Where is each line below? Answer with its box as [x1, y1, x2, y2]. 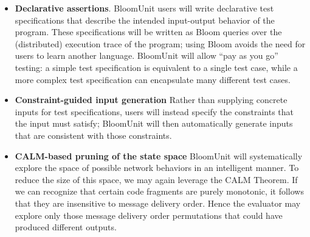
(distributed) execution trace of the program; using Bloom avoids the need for [15, 37, 306, 50]
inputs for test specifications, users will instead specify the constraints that [15, 105, 294, 118]
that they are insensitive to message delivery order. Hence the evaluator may [15, 196, 301, 209]
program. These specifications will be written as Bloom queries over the [15, 25, 282, 38]
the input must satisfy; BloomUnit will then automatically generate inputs [15, 117, 293, 130]
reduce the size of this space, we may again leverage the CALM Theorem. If [15, 173, 298, 185]
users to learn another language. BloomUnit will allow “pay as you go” [15, 49, 278, 62]
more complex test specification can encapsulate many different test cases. [15, 73, 291, 85]
